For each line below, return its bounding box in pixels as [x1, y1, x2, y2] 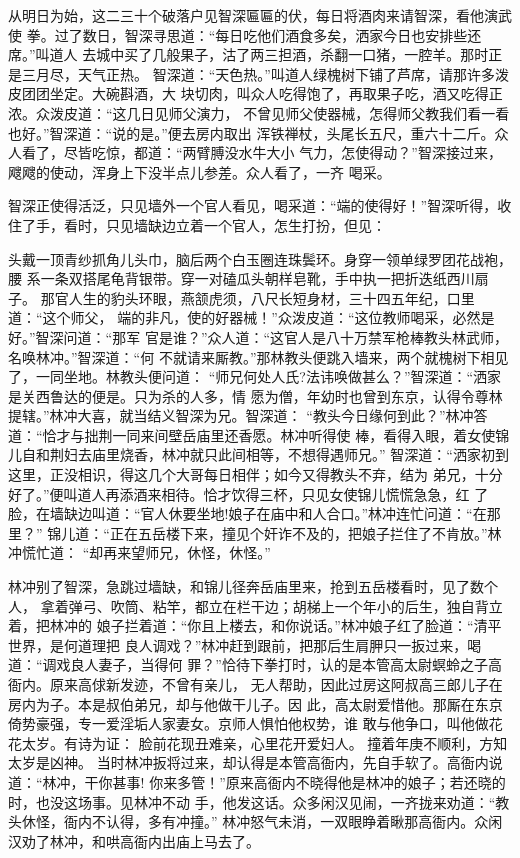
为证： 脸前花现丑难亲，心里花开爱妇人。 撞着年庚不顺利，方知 [91, 732, 508, 753]
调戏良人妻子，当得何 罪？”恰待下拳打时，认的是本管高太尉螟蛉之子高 [42, 654, 502, 675]
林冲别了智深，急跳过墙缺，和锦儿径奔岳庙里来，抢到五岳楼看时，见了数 [8, 576, 484, 597]
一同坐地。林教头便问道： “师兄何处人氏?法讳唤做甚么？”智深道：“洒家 [35, 366, 502, 387]
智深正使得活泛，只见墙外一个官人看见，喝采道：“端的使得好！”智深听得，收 [8, 195, 512, 216]
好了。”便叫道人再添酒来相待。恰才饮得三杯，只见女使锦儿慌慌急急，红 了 [8, 483, 489, 504]
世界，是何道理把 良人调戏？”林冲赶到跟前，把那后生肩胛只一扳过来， [8, 634, 468, 655]
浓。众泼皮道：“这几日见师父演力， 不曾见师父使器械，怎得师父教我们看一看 [8, 102, 510, 123]
